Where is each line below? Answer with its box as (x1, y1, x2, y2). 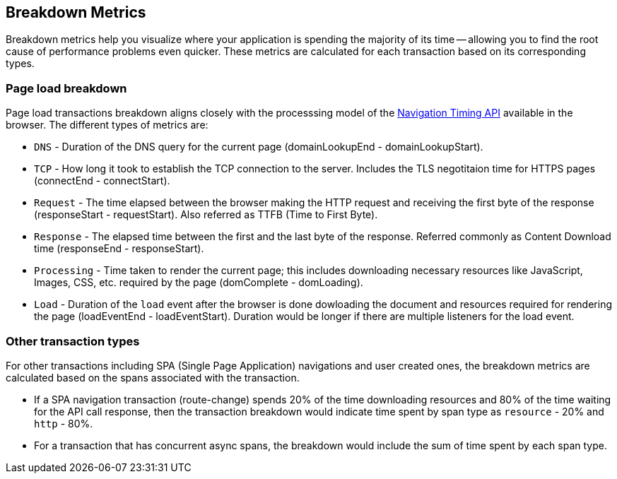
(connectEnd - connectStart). (34, 175, 170, 187)
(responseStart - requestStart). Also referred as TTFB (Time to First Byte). (34, 208, 378, 221)
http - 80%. (34, 417, 93, 430)
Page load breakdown (6, 81, 127, 95)
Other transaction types (6, 333, 140, 348)
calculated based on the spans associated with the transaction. (6, 371, 300, 384)
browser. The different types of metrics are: (6, 119, 208, 131)
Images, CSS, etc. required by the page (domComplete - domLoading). (34, 276, 363, 289)
